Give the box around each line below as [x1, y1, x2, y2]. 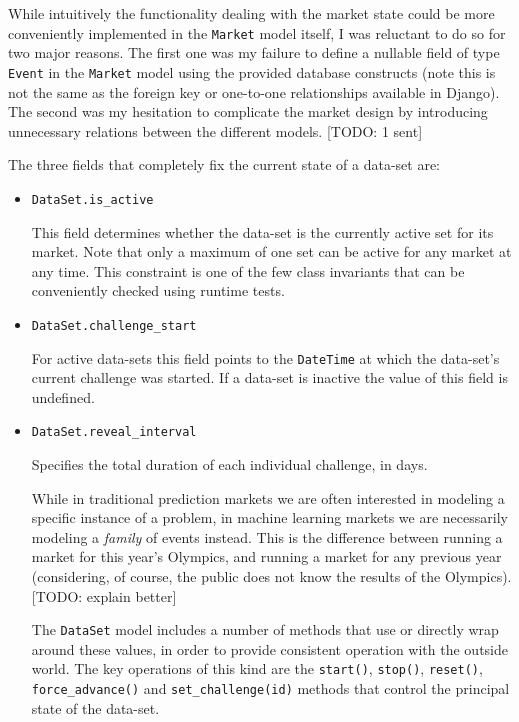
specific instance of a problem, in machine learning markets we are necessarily [31, 507, 508, 528]
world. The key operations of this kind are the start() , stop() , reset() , [31, 658, 483, 679]
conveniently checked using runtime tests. [31, 280, 285, 301]
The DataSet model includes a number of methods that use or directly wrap [31, 619, 499, 640]
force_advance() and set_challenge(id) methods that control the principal [31, 678, 510, 699]
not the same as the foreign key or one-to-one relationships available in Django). [8, 81, 500, 102]
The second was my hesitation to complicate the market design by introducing [8, 101, 488, 122]
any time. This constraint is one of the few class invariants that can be [31, 260, 465, 281]
